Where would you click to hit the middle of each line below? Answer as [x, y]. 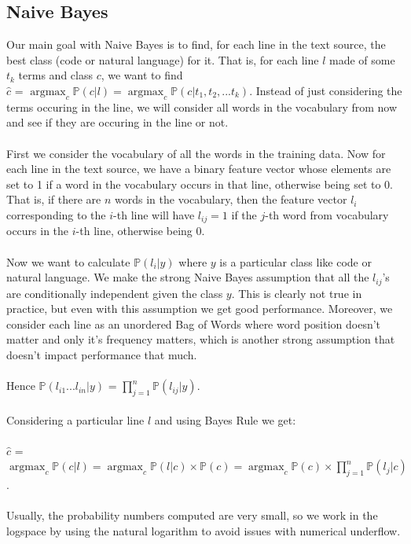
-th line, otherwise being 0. [140, 231]
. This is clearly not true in [297, 293]
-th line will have [154, 214]
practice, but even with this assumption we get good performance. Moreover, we [200, 309]
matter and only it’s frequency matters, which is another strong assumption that [201, 339]
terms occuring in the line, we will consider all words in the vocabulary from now [202, 107]
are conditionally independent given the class [115, 293]
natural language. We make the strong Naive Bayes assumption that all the [188, 277]
